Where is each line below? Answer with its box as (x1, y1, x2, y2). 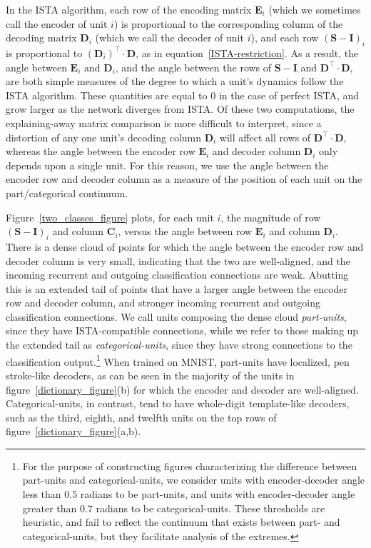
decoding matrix (6, 30, 77, 45)
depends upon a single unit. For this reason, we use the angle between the (6, 157, 329, 172)
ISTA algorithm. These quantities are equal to (6, 87, 208, 102)
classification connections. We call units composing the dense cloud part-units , (6, 309, 347, 324)
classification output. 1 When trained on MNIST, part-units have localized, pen (6, 352, 350, 369)
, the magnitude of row (220, 209, 321, 224)
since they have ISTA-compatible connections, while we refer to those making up (6, 323, 359, 338)
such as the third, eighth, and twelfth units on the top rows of (6, 409, 277, 424)
